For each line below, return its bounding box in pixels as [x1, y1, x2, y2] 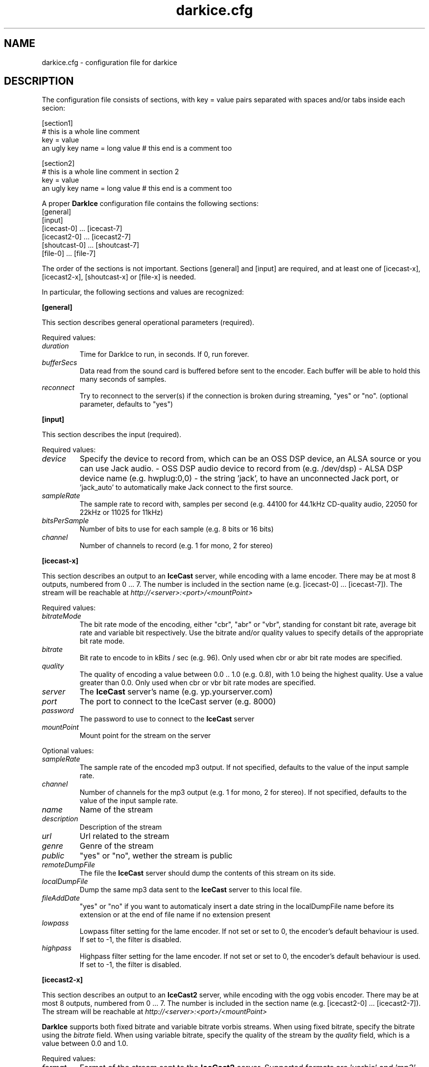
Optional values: [42, 746, 94, 755]
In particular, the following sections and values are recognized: [42, 288, 244, 297]
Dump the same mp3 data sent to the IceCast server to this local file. [79, 885, 302, 894]
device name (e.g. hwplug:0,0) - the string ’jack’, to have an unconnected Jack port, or [79, 473, 399, 484]
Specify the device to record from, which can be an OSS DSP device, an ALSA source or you [79, 454, 421, 464]
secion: [42, 104, 66, 113]
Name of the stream [79, 805, 153, 815]
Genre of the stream [79, 841, 154, 851]
